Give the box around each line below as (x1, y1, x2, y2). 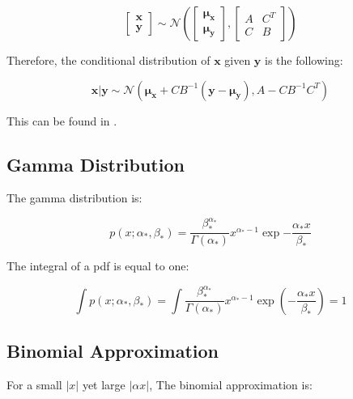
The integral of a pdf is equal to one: (6, 257, 189, 274)
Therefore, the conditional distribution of (6, 52, 211, 68)
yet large (82, 376, 125, 393)
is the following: (265, 52, 343, 68)
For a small (6, 376, 62, 393)
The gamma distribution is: (6, 189, 142, 206)
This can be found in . (6, 112, 117, 129)
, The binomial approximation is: (149, 376, 313, 393)
